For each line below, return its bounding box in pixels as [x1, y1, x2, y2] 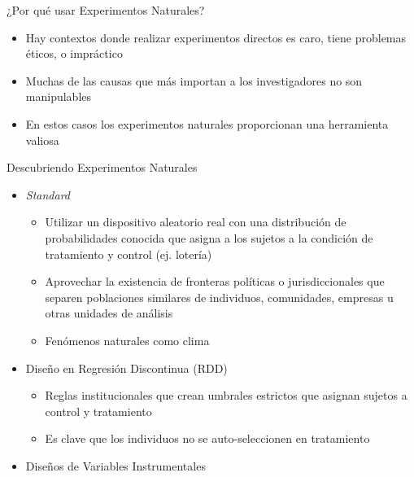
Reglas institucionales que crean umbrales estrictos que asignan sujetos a [45, 387, 407, 404]
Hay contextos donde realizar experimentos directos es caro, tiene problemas [25, 28, 407, 46]
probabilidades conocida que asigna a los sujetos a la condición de [45, 229, 373, 246]
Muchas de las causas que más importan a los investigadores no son [25, 72, 363, 89]
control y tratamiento [45, 402, 152, 419]
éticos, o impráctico [25, 45, 123, 62]
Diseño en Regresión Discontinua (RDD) [25, 359, 228, 376]
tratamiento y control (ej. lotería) [45, 245, 212, 262]
